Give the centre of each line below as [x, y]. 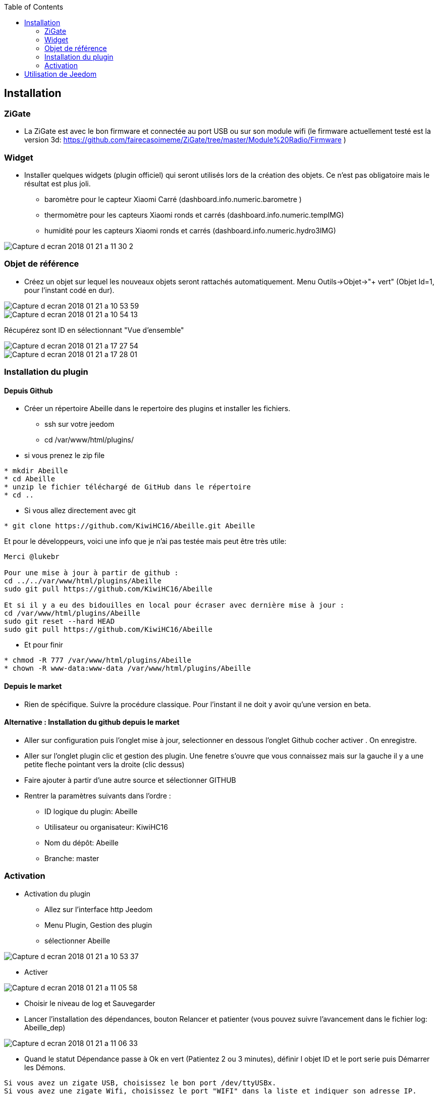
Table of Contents [34, 7]
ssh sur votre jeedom [79, 424]
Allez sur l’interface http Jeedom [99, 909]
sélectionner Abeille [77, 940]
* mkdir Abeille [36, 471]
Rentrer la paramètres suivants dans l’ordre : [98, 795]
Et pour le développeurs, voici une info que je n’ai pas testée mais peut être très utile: [145, 541]
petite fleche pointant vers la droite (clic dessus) [104, 764]
